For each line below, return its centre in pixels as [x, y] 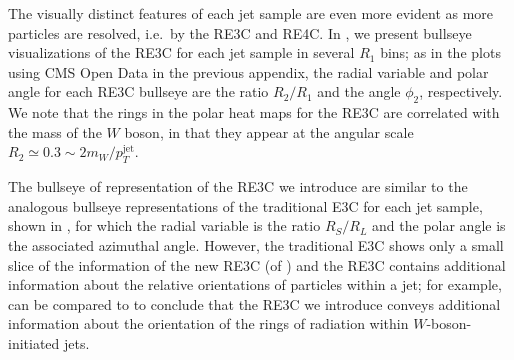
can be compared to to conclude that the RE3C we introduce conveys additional [254, 303]
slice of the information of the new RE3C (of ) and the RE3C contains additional [257, 264]
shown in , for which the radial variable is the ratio [164, 225]
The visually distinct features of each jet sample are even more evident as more [251, 13]
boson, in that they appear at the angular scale [269, 131]
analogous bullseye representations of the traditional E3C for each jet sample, [245, 205]
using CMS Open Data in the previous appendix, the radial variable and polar [248, 71]
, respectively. [461, 91]
